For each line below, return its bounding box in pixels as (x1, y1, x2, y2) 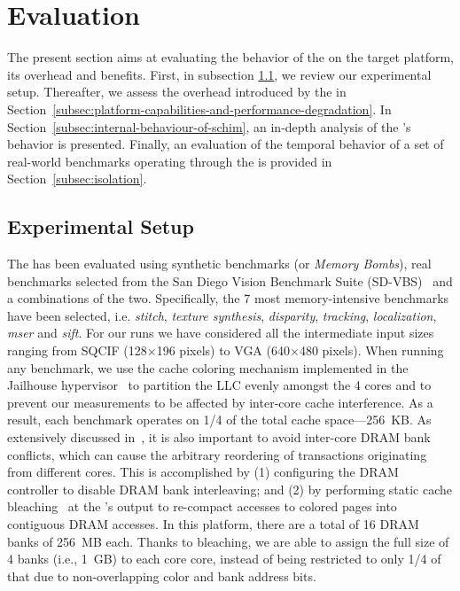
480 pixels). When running (299, 341, 444, 360)
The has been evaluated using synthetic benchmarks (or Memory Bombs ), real (7, 254, 432, 273)
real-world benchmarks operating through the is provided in (7, 152, 332, 170)
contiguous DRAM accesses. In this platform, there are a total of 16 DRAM (7, 514, 419, 533)
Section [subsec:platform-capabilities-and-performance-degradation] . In (7, 99, 392, 118)
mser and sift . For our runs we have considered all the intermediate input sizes (7, 323, 434, 342)
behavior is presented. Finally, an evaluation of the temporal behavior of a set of (7, 135, 444, 153)
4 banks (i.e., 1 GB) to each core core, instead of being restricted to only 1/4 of (7, 549, 441, 568)
